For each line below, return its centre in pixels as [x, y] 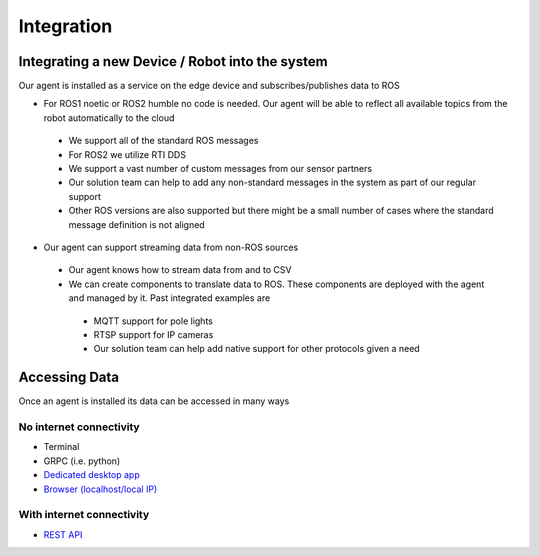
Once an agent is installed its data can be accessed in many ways [154, 401]
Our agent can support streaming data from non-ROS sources [171, 247]
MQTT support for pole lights [153, 321]
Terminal [61, 447]
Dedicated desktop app [91, 475]
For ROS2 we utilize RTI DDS [127, 154]
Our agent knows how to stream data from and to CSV [180, 270]
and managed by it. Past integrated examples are [169, 298]
